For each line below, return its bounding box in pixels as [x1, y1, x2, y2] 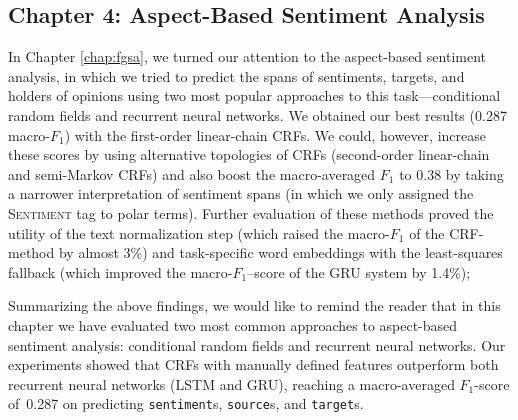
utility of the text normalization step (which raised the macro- [8, 222, 390, 243]
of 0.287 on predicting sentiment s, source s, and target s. [8, 393, 364, 414]
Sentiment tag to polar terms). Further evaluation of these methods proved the [8, 202, 494, 223]
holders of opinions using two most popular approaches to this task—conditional [8, 85, 501, 106]
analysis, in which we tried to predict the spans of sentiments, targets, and [8, 65, 465, 86]
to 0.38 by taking [399, 163, 504, 184]
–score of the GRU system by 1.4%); [247, 261, 471, 282]
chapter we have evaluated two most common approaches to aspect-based [8, 314, 458, 335]
